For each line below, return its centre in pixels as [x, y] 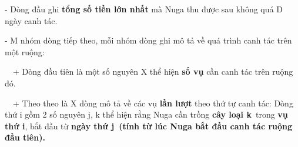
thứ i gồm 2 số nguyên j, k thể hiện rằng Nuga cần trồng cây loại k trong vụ [146, 114]
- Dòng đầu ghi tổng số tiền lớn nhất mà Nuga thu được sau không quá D [144, 9]
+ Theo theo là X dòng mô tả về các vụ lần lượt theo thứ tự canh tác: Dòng [153, 103]
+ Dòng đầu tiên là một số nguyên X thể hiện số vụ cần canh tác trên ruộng [153, 71]
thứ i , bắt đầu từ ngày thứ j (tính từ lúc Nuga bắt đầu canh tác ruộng [149, 126]
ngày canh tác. [31, 20]
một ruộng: [25, 51]
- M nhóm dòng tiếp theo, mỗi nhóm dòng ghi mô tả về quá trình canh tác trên [148, 40]
